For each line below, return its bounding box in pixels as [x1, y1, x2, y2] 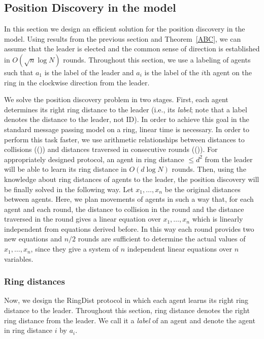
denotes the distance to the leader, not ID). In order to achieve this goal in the [4, 114, 249, 125]
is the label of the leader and [44, 67, 134, 77]
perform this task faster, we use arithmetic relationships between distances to [4, 134, 245, 144]
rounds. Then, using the [172, 164, 246, 174]
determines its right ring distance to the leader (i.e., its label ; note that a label [4, 104, 247, 114]
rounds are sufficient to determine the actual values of [78, 233, 246, 244]
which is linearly [192, 213, 243, 224]
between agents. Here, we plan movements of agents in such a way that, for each [4, 194, 254, 204]
